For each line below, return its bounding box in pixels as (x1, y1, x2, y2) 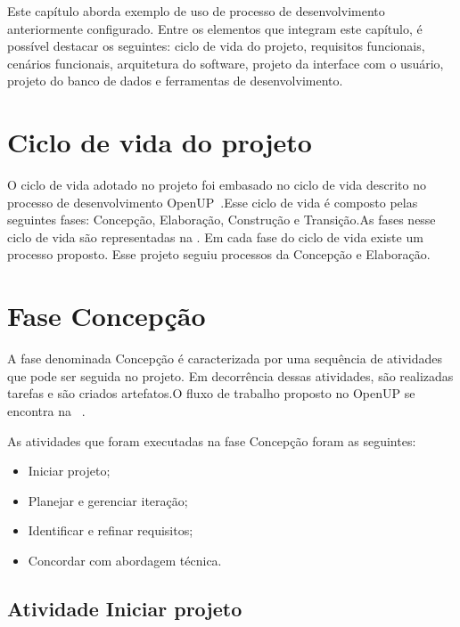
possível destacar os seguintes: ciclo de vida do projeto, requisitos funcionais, (7, 37, 425, 55)
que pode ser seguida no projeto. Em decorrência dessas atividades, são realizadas (7, 366, 454, 385)
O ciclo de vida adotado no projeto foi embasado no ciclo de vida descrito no (7, 175, 427, 194)
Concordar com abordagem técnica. (28, 550, 222, 569)
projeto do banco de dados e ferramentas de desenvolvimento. (7, 71, 343, 90)
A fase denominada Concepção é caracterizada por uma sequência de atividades (7, 349, 442, 368)
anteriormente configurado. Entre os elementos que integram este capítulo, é (7, 19, 423, 37)
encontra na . (7, 401, 86, 419)
